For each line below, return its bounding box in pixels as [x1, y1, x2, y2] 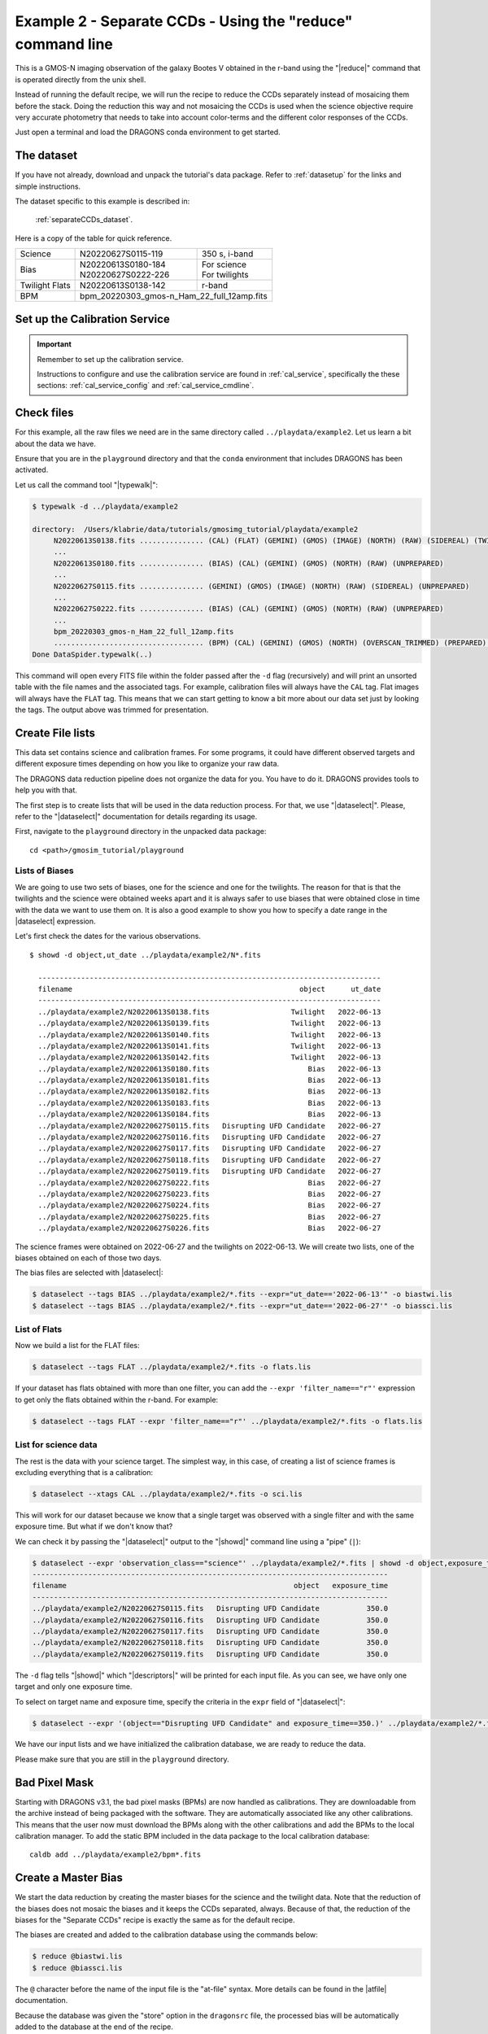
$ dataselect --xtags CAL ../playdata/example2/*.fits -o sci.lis [32, 1489, 303, 1499]
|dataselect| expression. [15, 916, 97, 926]
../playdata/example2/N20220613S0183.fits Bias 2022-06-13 [37, 1098, 381, 1107]
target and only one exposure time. [15, 1682, 133, 1691]
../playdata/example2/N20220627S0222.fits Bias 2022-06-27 [37, 1178, 381, 1187]
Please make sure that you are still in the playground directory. [15, 1754, 229, 1764]
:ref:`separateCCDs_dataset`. [35, 215, 133, 225]
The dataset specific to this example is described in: [15, 196, 190, 206]
